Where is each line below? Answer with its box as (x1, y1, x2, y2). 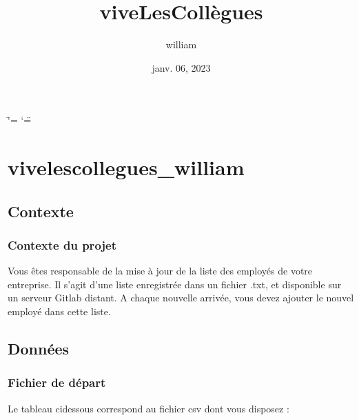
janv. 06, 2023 (152, 60, 211, 74)
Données (8, 338, 70, 359)
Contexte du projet (8, 236, 116, 253)
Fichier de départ (8, 374, 106, 391)
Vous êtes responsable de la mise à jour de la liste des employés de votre (8, 263, 313, 278)
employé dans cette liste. (8, 304, 111, 319)
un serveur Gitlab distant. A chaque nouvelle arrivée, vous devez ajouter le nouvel (8, 290, 354, 305)
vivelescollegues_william (8, 153, 245, 181)
